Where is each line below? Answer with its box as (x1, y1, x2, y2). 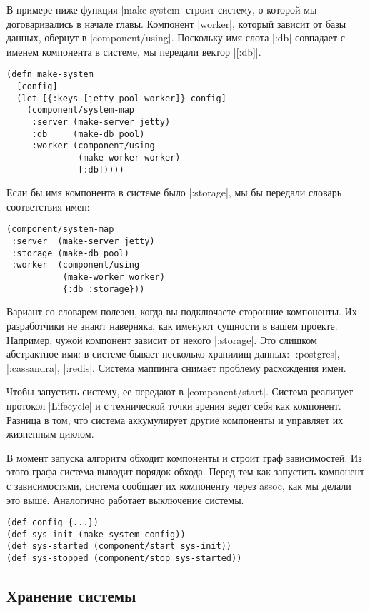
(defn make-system (6, 69, 94, 80)
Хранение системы (6, 585, 136, 607)
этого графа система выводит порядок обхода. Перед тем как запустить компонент (6, 464, 365, 479)
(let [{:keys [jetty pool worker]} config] (16, 93, 226, 103)
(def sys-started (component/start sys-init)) (6, 541, 231, 552)
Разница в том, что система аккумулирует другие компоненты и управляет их (6, 412, 344, 427)
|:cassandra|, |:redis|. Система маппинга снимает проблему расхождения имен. (6, 360, 346, 375)
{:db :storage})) (62, 283, 145, 294)
